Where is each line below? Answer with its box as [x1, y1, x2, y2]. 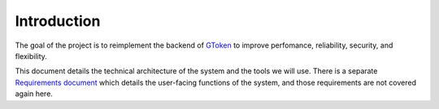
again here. [15, 89, 53, 99]
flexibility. [15, 51, 48, 61]
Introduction [15, 12, 101, 30]
